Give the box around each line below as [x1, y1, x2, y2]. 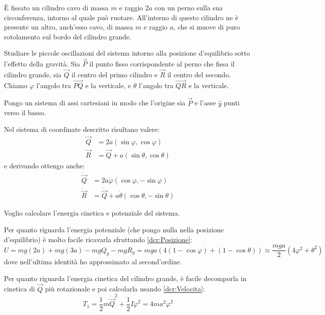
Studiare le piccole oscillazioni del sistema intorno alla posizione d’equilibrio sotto [4, 48, 250, 58]
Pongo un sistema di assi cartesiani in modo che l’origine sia [4, 97, 186, 108]
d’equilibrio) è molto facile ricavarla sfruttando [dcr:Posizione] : [4, 234, 193, 244]
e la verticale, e [85, 80, 131, 90]
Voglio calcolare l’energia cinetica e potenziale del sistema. [4, 208, 180, 218]
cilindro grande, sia [4, 69, 62, 79]
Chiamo [4, 80, 28, 90]
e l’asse [195, 97, 216, 108]
